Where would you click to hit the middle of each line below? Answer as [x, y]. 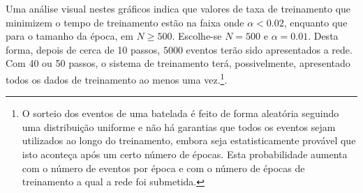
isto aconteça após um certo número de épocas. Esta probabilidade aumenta [185, 154]
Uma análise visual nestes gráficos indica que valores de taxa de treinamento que [178, 8]
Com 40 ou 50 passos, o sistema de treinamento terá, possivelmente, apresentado [178, 63]
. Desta [323, 36]
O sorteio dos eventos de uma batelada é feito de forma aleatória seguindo [180, 113]
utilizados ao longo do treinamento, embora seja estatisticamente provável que [189, 140]
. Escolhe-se [197, 36]
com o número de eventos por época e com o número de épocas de [163, 168]
